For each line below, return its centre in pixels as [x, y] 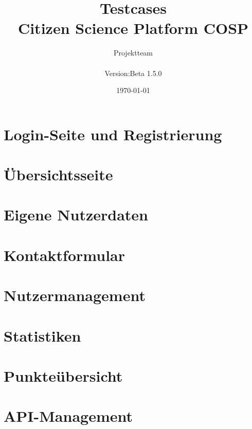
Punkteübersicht [63, 375]
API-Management [68, 416]
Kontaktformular [64, 255]
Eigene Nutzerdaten [76, 214]
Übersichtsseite [58, 174]
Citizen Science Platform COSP [133, 28]
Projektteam [133, 53]
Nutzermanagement [75, 295]
